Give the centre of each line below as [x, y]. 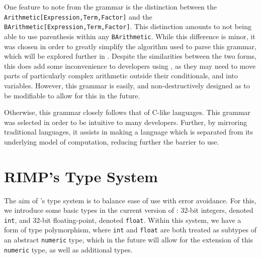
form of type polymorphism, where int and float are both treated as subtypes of [130, 230]
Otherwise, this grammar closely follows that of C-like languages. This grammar [127, 112]
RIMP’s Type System [81, 176]
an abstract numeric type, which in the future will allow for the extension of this [128, 240]
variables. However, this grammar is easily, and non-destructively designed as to [127, 85]
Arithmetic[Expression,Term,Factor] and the [78, 16]
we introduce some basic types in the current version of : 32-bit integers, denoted [129, 210]
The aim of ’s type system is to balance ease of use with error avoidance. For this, [130, 200]
